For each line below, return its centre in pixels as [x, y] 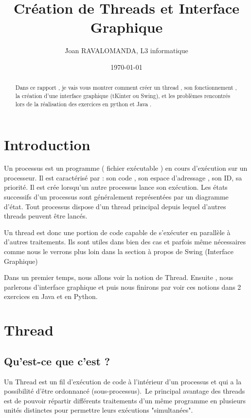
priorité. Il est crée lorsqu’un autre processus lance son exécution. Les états [116, 187]
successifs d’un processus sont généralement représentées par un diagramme [116, 196]
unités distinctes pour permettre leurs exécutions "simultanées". [99, 410]
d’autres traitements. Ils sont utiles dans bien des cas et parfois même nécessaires [125, 242]
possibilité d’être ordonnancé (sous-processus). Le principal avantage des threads [125, 391]
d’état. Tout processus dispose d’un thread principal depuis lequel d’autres [115, 206]
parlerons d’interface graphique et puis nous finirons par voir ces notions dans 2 [123, 287]
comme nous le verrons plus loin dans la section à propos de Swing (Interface [119, 251]
